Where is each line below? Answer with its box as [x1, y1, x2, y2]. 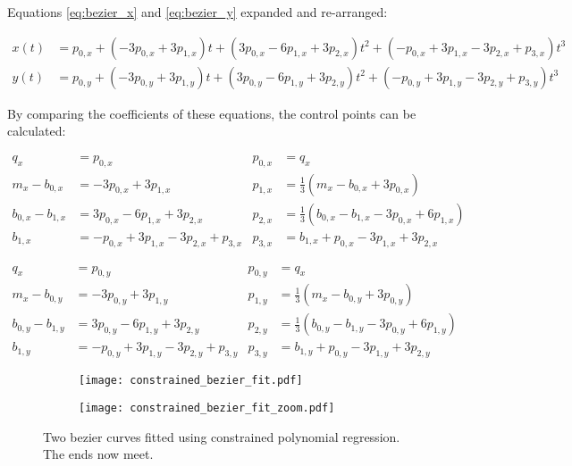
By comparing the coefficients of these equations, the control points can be [7, 104, 416, 122]
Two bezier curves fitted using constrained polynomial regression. [43, 427, 400, 445]
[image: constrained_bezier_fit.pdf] [79, 374, 303, 387]
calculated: [7, 121, 66, 140]
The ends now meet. [43, 445, 154, 463]
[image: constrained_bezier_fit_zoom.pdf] [79, 401, 335, 414]
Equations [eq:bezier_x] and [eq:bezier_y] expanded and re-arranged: [7, 3, 388, 21]
